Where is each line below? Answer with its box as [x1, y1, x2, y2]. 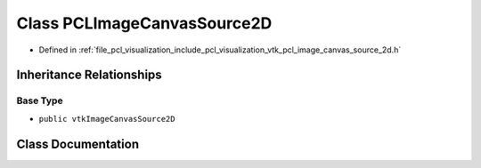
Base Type [16, 94, 63, 107]
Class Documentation [16, 136, 140, 151]
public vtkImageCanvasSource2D [38, 114, 175, 124]
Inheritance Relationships [16, 68, 162, 83]
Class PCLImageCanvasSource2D [16, 13, 273, 33]
